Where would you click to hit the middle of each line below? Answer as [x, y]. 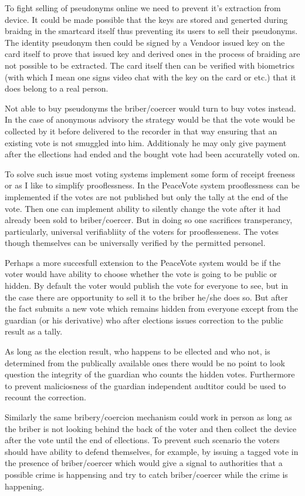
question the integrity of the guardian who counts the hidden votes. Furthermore [150, 374]
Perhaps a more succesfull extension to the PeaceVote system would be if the [143, 262]
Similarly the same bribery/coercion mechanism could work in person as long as [148, 417]
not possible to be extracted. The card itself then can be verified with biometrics [150, 65]
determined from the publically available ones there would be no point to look [145, 362]
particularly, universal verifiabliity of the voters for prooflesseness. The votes [142, 231]
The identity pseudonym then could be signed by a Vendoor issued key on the [145, 42]
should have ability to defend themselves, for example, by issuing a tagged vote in [152, 451]
